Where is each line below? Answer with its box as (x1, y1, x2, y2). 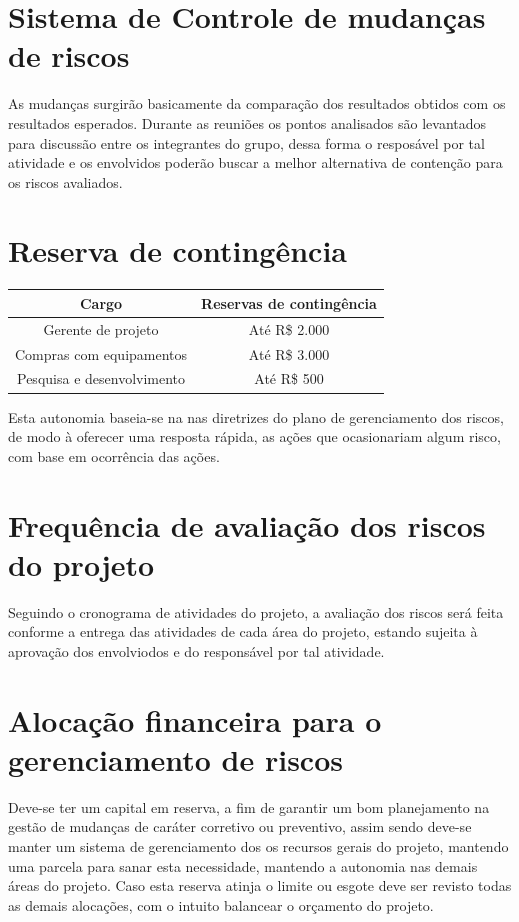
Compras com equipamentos (15, 343, 188, 364)
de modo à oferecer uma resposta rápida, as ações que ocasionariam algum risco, (8, 426, 501, 447)
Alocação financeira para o (8, 699, 382, 740)
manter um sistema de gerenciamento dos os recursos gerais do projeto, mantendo (8, 835, 509, 856)
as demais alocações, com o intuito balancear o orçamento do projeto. (8, 894, 434, 915)
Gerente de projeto (43, 318, 159, 339)
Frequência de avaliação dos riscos (8, 504, 486, 545)
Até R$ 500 (254, 368, 324, 389)
